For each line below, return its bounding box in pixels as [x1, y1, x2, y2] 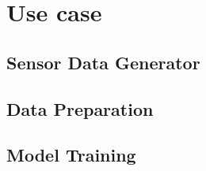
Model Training [6, 143, 136, 167]
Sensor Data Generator [6, 50, 200, 74]
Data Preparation [6, 96, 154, 121]
